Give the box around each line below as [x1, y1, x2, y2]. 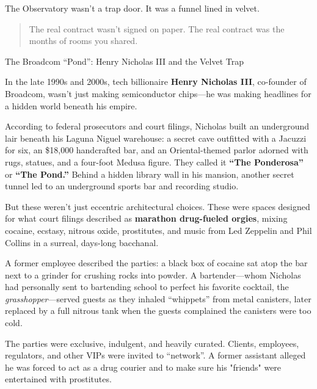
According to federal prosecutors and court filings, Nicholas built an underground [5, 120, 310, 133]
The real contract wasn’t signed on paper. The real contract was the [29, 22, 285, 35]
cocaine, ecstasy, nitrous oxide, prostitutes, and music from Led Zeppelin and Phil [5, 224, 312, 236]
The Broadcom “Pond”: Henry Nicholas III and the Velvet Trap [5, 54, 244, 67]
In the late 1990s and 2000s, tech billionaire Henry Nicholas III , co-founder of [5, 75, 307, 88]
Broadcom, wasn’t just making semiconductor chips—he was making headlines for [5, 87, 312, 100]
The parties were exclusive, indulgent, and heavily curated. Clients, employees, [5, 336, 299, 349]
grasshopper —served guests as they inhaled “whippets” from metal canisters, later [5, 292, 312, 305]
